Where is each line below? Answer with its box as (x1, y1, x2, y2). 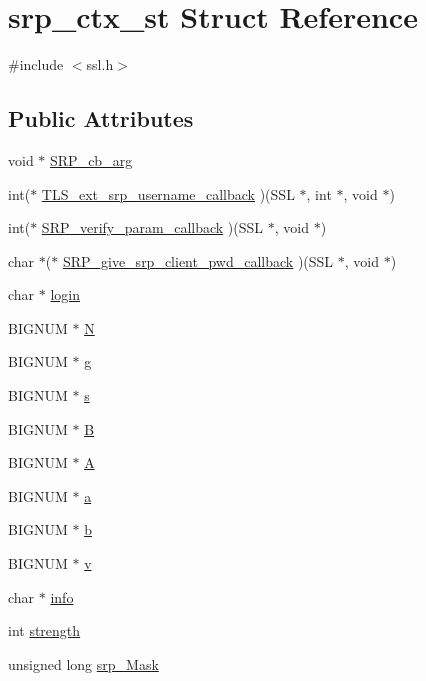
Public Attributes (8, 103, 194, 134)
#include (8, 54, 64, 75)
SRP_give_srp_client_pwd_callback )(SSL (62, 250, 334, 271)
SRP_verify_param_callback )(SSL (41, 217, 264, 238)
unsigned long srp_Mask (8, 653, 159, 674)
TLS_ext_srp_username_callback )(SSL (41, 183, 295, 204)
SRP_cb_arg (50, 149, 133, 170)
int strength (8, 620, 81, 641)
